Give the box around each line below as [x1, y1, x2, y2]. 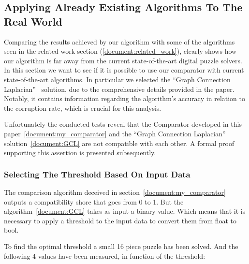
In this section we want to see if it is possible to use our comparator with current [4, 65, 244, 75]
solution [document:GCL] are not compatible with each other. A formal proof [4, 138, 234, 148]
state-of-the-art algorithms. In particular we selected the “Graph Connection [4, 74, 231, 84]
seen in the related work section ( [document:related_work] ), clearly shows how [4, 46, 237, 56]
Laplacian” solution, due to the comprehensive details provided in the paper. [4, 84, 234, 94]
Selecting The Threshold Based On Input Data [4, 168, 190, 180]
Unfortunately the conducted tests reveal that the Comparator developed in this [4, 119, 242, 129]
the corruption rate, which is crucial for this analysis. [4, 103, 161, 113]
